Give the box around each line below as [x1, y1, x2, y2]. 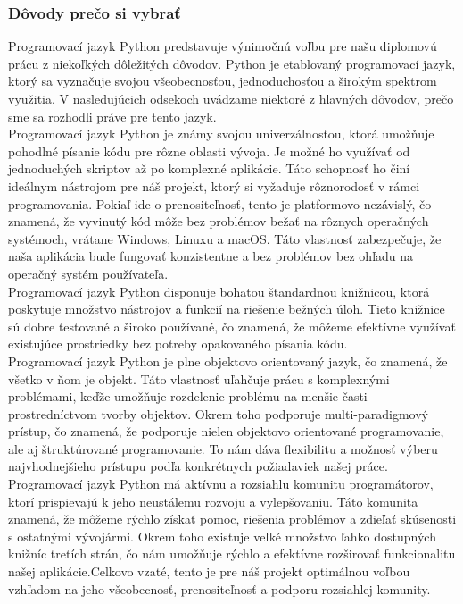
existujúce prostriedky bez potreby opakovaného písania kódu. [8, 334, 348, 353]
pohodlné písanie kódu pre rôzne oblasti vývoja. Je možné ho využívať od [8, 141, 410, 160]
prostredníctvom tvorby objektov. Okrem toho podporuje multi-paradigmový [8, 404, 428, 423]
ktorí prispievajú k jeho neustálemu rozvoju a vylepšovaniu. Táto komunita [8, 491, 418, 510]
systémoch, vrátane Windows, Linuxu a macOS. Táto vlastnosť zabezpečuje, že [8, 229, 442, 247]
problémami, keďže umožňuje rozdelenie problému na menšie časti [8, 387, 368, 406]
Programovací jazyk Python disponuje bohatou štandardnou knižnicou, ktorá [8, 281, 430, 300]
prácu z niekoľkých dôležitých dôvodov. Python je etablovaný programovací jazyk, [8, 54, 456, 72]
